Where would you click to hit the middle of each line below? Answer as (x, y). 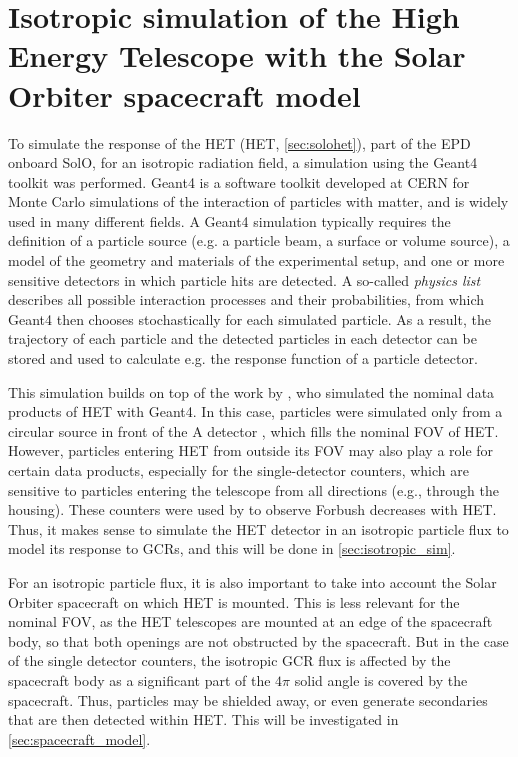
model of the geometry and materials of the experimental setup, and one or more (256, 260)
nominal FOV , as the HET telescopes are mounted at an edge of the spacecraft (250, 621)
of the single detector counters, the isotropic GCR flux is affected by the (229, 660)
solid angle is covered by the (381, 679)
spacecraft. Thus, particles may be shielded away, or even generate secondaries (248, 699)
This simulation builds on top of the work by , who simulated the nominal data (251, 391)
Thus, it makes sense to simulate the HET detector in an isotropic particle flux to (258, 528)
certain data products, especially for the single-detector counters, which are (238, 470)
